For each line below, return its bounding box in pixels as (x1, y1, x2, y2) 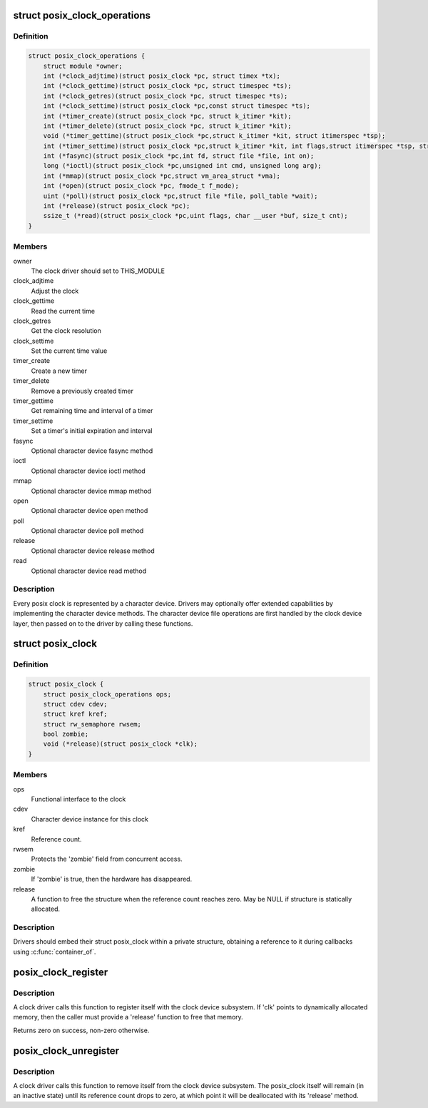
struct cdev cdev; (43, 700, 108, 708)
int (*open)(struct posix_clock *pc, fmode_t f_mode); (43, 182, 239, 190)
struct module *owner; (43, 61, 123, 70)
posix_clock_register (13, 966, 108, 978)
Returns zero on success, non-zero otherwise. (13, 1026, 150, 1034)
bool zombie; (43, 730, 89, 739)
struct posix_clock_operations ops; (43, 690, 171, 698)
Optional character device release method (31, 546, 155, 555)
